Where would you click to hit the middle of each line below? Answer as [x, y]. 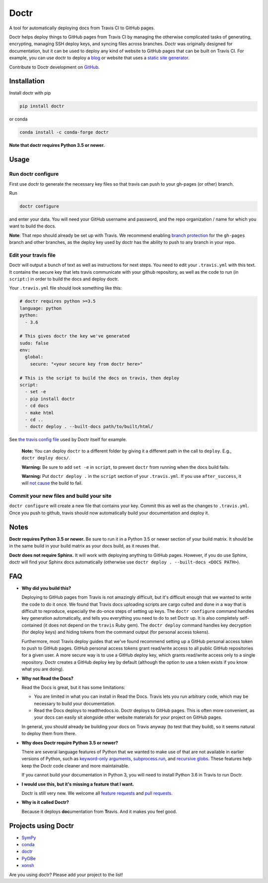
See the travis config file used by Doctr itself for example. [68, 440]
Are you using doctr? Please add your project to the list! [66, 875]
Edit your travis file [33, 255]
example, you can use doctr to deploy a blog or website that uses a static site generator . [99, 58]
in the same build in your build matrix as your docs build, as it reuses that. [84, 546]
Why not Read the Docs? [48, 678]
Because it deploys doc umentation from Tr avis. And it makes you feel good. [99, 811]
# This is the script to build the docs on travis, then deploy [100, 378]
